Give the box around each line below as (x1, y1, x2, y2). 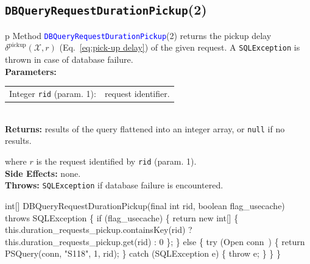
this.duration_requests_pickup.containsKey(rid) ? (5, 223, 192, 236)
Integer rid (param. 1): (9, 87, 96, 100)
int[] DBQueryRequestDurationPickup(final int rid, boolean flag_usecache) (5, 199, 285, 212)
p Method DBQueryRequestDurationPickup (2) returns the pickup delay (5, 29, 272, 41)
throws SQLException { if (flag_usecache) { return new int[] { (5, 211, 239, 224)
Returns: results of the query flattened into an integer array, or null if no (5, 122, 285, 135)
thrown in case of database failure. (5, 53, 133, 66)
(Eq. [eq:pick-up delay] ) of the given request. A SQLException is (59, 41, 300, 54)
